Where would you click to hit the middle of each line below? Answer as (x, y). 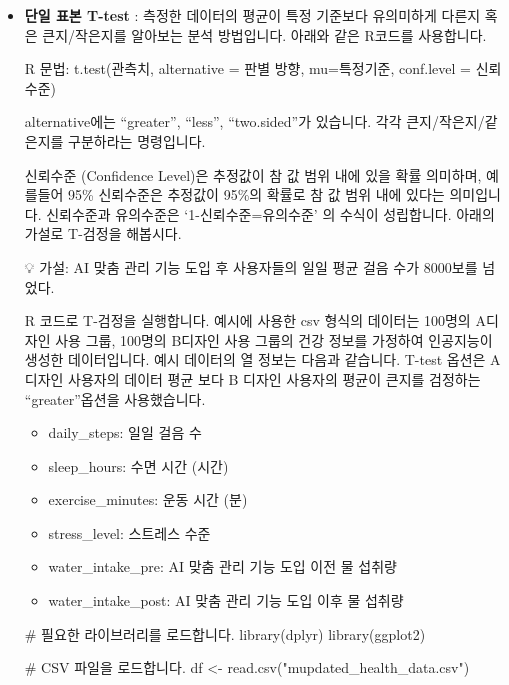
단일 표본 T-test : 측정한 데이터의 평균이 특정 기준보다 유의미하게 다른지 (252, 15)
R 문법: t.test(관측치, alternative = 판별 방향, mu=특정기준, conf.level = (247, 68)
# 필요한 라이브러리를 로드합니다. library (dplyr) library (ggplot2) (225, 633)
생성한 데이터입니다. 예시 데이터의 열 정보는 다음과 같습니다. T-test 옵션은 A (262, 359)
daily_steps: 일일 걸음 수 (125, 432)
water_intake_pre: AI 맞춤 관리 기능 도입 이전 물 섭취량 (222, 566)
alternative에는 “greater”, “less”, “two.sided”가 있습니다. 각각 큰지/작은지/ (254, 121)
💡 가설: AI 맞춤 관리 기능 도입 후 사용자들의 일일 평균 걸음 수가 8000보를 (251, 266)
